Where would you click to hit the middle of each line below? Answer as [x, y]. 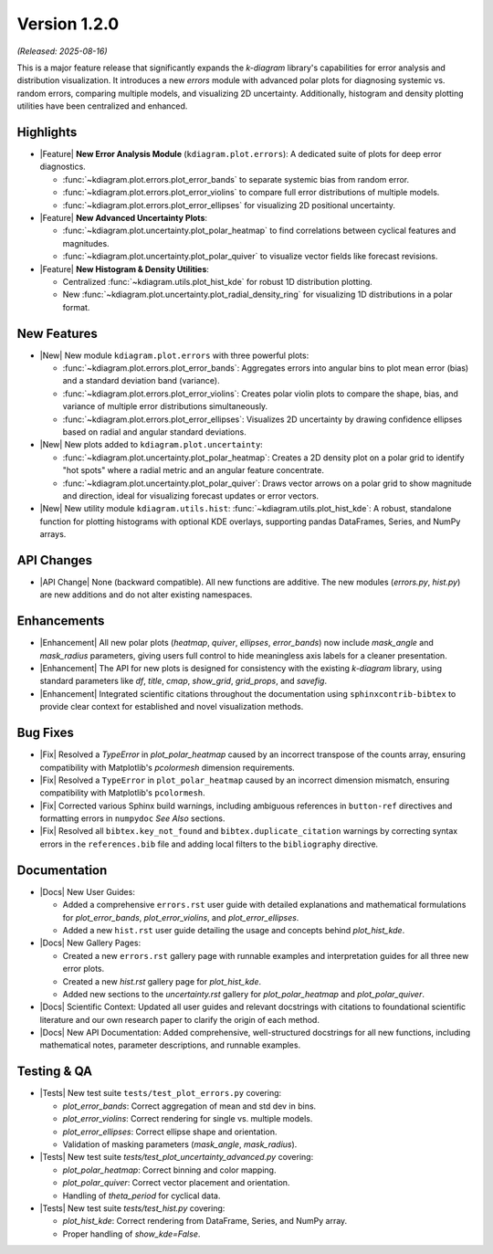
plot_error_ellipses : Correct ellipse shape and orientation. [170, 1132]
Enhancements [61, 621]
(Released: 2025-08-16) [63, 51]
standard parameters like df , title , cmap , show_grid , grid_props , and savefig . [184, 681]
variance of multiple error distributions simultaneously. [165, 406]
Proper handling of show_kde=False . [131, 1234]
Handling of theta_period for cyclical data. [142, 1196]
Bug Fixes [46, 733]
